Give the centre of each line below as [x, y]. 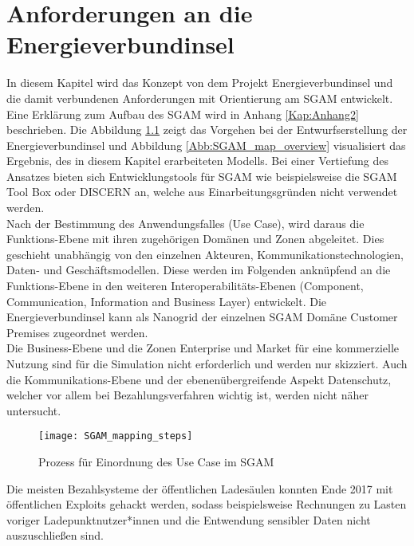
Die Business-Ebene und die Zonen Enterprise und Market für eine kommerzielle [203, 348]
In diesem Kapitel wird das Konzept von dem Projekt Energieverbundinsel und [200, 82]
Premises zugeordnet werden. [77, 332]
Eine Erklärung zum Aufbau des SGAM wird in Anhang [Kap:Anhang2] [183, 114]
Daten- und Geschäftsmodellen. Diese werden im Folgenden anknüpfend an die [199, 270]
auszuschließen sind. [55, 535]
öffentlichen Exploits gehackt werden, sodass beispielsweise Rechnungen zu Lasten [207, 504]
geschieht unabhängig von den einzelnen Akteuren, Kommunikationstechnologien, [205, 254]
